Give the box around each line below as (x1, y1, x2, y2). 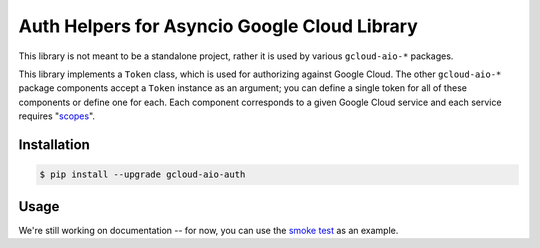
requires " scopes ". (18, 110, 95, 122)
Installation (18, 136, 90, 153)
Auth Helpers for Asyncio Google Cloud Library (18, 15, 419, 37)
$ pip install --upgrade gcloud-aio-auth (39, 169, 246, 180)
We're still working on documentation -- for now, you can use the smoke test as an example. (18, 224, 399, 236)
